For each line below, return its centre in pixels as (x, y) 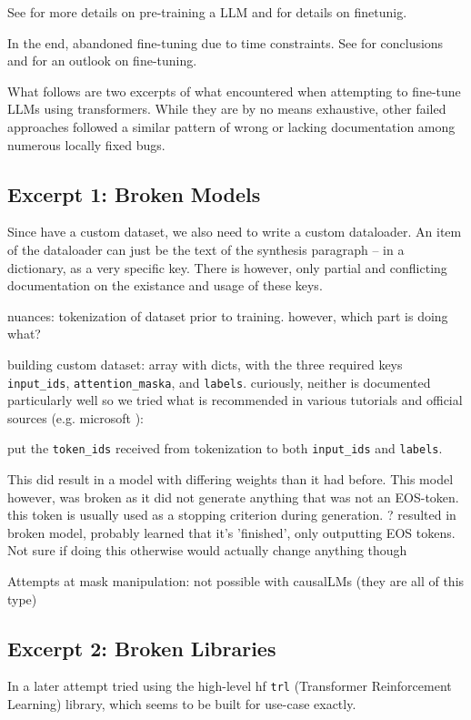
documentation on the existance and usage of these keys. (165, 285)
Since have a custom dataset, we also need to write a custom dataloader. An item (235, 232)
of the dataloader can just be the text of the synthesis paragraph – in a (206, 249)
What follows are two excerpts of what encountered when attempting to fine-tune (234, 91)
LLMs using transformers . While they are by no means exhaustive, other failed (227, 109)
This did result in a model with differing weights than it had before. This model (230, 479)
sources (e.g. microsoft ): (76, 417)
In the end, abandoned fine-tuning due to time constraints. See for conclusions (225, 42)
